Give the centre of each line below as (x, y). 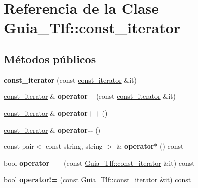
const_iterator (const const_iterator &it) (70, 79)
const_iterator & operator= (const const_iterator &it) (90, 96)
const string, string (74, 146)
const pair (19, 146)
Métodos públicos (50, 59)
